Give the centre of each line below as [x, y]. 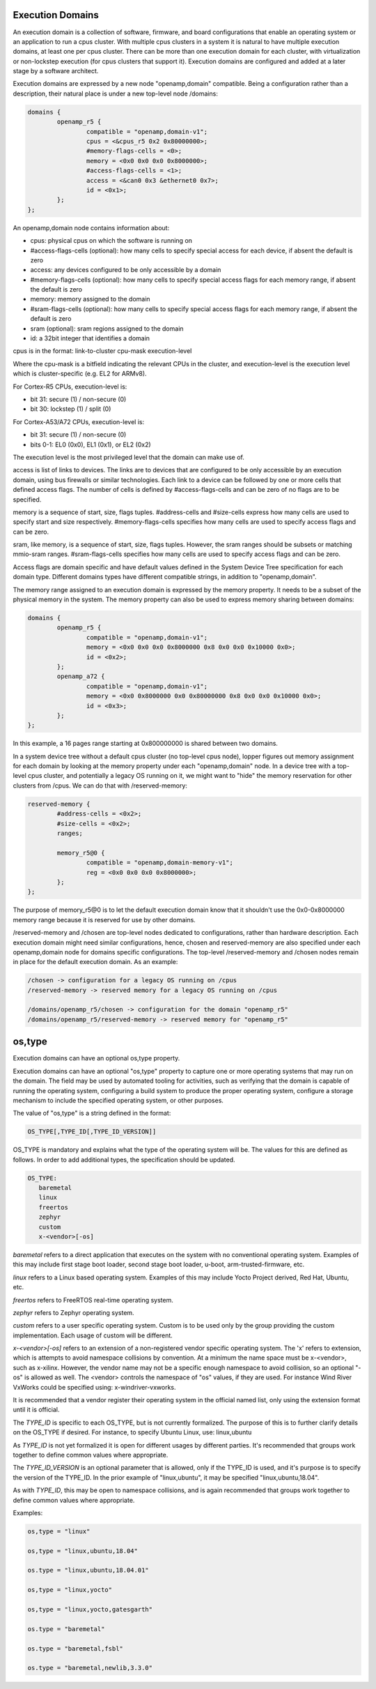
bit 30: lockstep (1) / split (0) [71, 409]
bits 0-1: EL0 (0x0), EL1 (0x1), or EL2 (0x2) [91, 444]
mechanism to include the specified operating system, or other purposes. [118, 1100]
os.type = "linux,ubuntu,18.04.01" [88, 1570]
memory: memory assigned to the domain [90, 299]
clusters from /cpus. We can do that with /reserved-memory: [100, 786]
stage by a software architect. [56, 71]
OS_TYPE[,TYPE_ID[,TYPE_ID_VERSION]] [92, 1132]
